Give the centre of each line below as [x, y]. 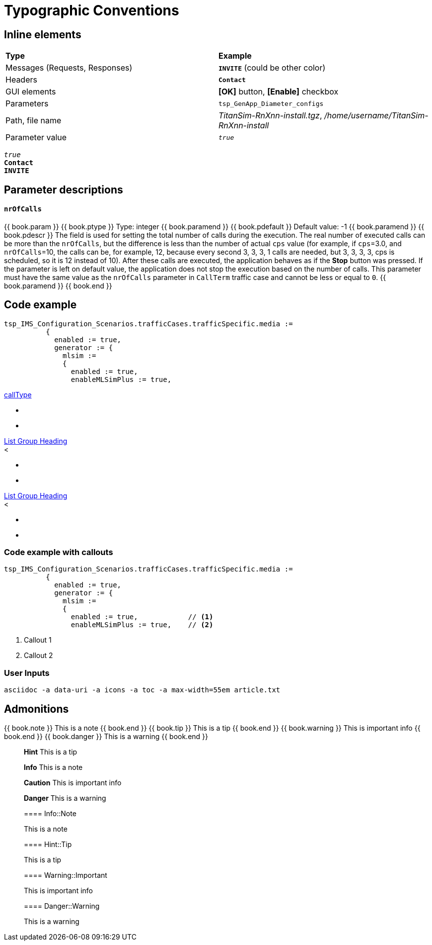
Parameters [27, 104]
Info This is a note [53, 767]
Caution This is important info [73, 783]
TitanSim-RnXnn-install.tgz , [270, 116]
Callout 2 [38, 656]
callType [18, 394]
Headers [21, 80]
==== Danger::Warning [62, 906]
